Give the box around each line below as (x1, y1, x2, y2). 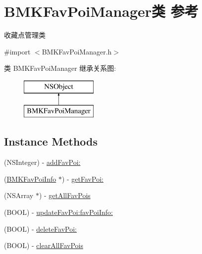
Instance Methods (4, 134, 98, 149)
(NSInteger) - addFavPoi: (4, 157, 81, 167)
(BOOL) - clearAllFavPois (4, 240, 83, 251)
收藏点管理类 (4, 30, 46, 40)
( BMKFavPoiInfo (4, 173, 56, 184)
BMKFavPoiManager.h (42, 46, 112, 56)
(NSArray (4, 190, 34, 201)
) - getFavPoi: (61, 173, 103, 184)
